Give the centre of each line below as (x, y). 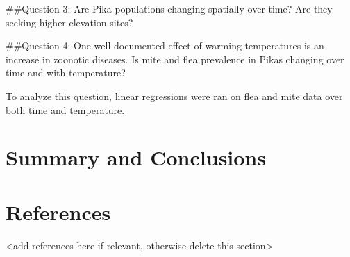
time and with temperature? (66, 73)
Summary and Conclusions (136, 157)
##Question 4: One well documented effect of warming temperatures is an (165, 45)
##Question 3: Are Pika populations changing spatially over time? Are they (169, 8)
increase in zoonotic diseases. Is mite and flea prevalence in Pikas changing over (175, 59)
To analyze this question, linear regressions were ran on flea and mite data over (174, 96)
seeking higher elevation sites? (69, 22)
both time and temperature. (65, 109)
